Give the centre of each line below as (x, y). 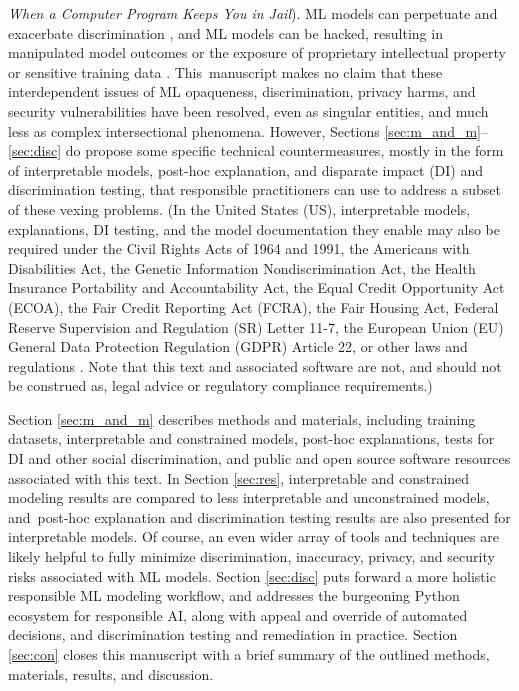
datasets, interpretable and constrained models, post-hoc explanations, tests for (251, 438)
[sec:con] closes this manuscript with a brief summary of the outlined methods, (249, 654)
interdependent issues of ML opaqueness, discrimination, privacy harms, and (242, 91)
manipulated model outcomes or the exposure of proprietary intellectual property (257, 52)
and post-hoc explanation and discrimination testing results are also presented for (259, 516)
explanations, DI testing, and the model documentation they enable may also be (254, 228)
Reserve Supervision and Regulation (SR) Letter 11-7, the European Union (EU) (256, 326)
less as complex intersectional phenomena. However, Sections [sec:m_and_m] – (248, 130)
